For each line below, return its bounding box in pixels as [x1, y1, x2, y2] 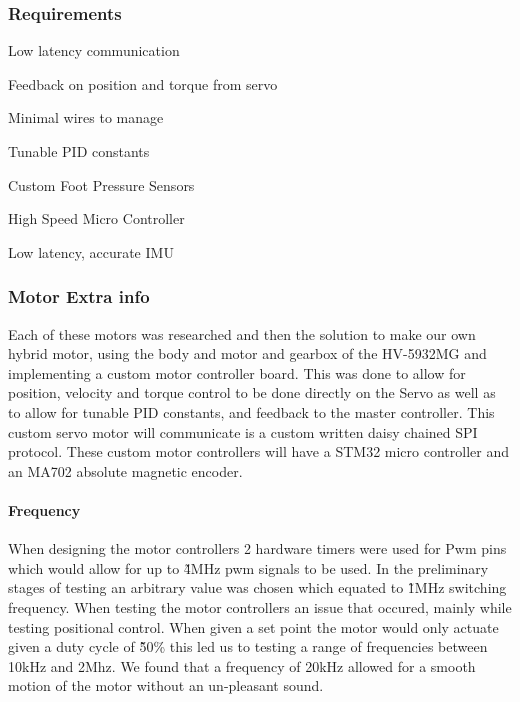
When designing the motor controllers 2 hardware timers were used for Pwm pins [8, 538, 507, 559]
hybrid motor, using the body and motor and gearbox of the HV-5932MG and [8, 343, 487, 364]
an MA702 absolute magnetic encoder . [8, 460, 243, 481]
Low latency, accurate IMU [8, 241, 174, 262]
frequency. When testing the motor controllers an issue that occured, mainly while [8, 596, 512, 617]
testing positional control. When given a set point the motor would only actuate [8, 616, 499, 637]
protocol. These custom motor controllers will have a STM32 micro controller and [8, 441, 509, 462]
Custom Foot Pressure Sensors [8, 174, 195, 195]
